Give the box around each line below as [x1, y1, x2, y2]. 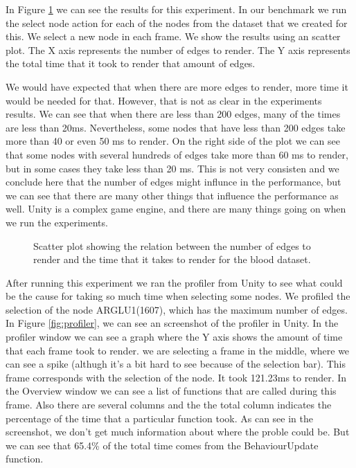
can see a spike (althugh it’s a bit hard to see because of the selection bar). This [6, 357, 346, 371]
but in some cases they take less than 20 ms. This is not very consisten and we [6, 161, 339, 175]
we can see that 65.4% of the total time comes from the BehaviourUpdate [6, 438, 319, 452]
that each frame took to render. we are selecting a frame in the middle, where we [6, 343, 350, 357]
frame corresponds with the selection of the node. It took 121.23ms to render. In [6, 370, 347, 384]
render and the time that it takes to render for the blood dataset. [33, 252, 311, 267]
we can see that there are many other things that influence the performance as [6, 188, 339, 202]
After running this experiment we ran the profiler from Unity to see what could [6, 275, 343, 289]
